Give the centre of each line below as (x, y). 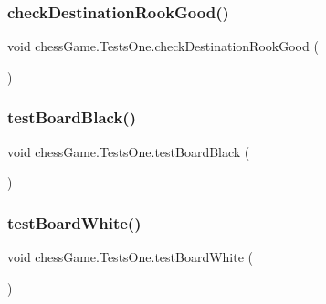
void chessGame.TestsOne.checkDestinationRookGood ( (163, 46)
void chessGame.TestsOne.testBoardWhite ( (131, 257)
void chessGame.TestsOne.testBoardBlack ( (129, 151)
